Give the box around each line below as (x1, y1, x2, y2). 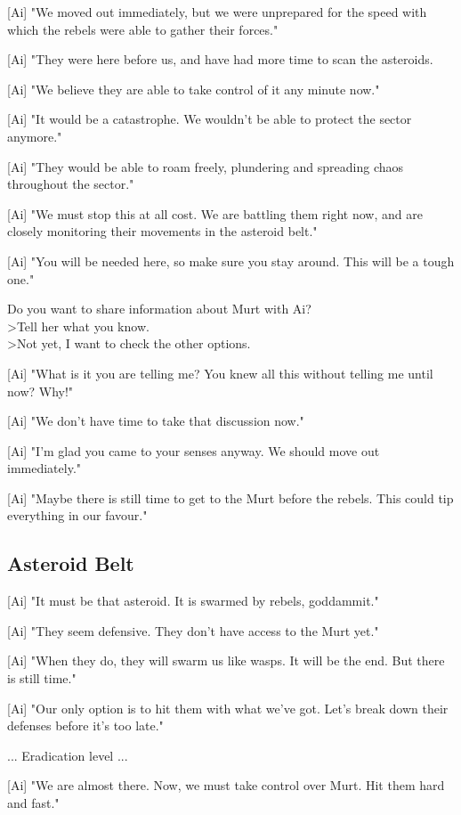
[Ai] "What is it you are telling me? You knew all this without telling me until (7, 363, 433, 382)
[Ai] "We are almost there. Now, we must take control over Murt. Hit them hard (7, 776, 445, 795)
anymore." (7, 126, 62, 145)
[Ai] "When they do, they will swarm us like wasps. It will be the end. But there (7, 651, 445, 670)
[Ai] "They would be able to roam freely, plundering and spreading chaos (7, 157, 404, 175)
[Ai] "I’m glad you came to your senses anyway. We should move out (7, 441, 380, 460)
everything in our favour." (7, 506, 148, 525)
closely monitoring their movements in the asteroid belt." (7, 222, 318, 240)
